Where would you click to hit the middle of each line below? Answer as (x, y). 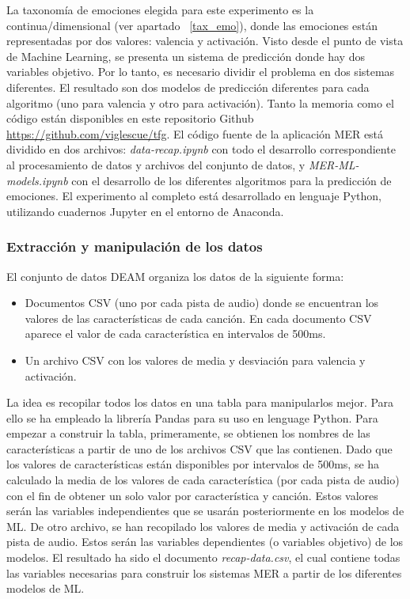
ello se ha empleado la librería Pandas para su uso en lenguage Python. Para (192, 417)
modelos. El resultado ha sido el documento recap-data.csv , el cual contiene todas (203, 557)
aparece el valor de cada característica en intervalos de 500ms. (175, 334)
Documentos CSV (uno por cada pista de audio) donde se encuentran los (202, 303)
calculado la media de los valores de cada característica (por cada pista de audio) (203, 480)
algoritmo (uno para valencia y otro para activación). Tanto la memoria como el (200, 102)
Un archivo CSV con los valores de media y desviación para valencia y (195, 360)
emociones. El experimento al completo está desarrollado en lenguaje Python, (194, 196)
